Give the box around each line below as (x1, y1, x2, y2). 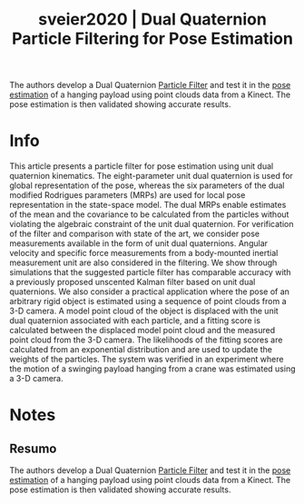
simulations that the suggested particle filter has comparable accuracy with (9, 267, 292, 278)
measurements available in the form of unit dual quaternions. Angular (9, 238, 269, 249)
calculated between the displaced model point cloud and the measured (9, 325, 275, 336)
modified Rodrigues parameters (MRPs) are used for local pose (9, 190, 246, 201)
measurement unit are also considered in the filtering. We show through (9, 257, 278, 268)
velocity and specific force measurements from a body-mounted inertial (9, 248, 279, 259)
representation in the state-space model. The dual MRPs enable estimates (9, 200, 287, 211)
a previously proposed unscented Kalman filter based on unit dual (9, 277, 256, 288)
